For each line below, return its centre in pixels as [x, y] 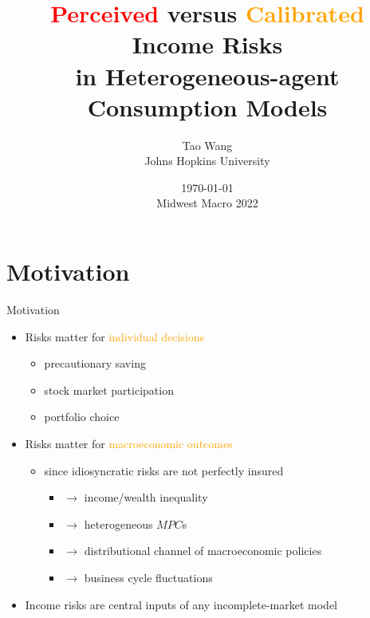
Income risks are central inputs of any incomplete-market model [181, 604]
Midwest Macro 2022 [207, 203]
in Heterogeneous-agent [207, 75]
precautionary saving [95, 363]
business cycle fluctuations [148, 577]
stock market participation [109, 390]
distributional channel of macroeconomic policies [203, 551]
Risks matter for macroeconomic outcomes [129, 443]
